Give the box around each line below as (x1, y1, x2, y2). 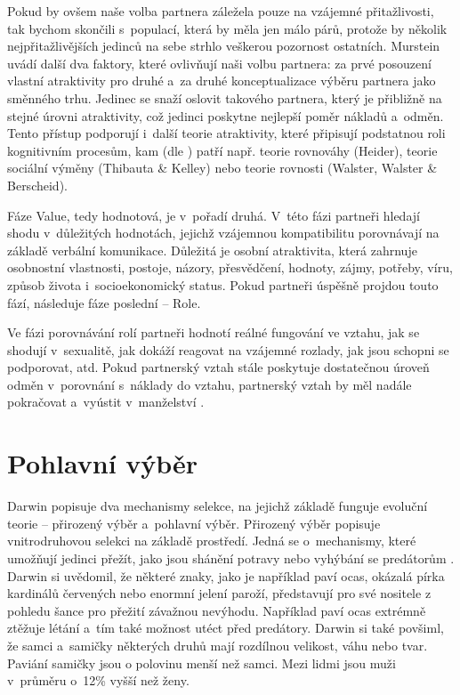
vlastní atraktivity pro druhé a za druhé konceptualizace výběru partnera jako (7, 71, 436, 90)
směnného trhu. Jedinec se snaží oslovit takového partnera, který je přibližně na (7, 88, 442, 107)
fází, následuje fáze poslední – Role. (7, 293, 201, 311)
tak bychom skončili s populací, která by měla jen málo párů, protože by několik (7, 19, 448, 37)
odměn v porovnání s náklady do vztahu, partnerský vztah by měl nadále (7, 375, 412, 393)
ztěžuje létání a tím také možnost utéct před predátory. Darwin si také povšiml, (7, 618, 444, 637)
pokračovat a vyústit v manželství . (7, 392, 205, 411)
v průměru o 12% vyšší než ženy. (7, 671, 190, 690)
